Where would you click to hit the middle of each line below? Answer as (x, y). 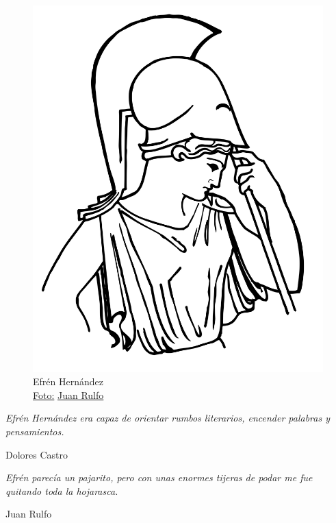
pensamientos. (35, 431)
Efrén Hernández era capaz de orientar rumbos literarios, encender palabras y (168, 418)
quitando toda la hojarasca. (62, 490)
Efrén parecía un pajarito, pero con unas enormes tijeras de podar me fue (159, 477)
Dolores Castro (37, 454)
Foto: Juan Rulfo (68, 394)
